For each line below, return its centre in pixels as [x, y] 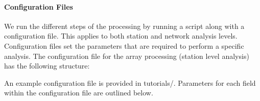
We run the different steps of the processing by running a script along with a [124, 26]
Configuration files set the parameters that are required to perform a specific [124, 45]
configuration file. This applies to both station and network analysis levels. [121, 36]
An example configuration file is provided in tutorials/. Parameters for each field [130, 82]
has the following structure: [47, 66]
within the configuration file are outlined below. [79, 93]
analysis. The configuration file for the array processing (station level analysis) [127, 56]
